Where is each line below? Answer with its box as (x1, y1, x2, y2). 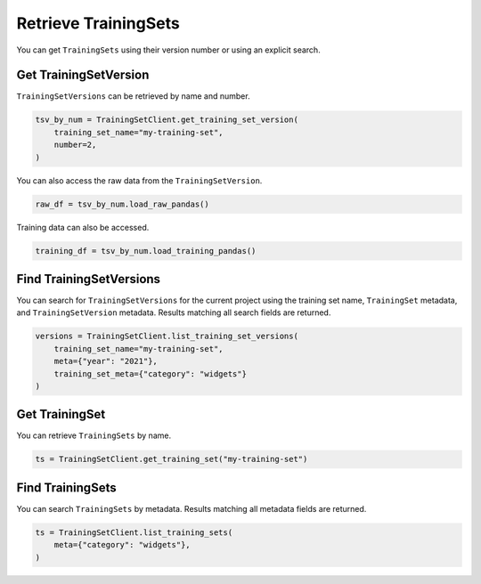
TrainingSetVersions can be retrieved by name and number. (16, 91, 250, 101)
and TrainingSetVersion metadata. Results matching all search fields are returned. (16, 307, 331, 318)
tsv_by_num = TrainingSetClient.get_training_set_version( (35, 115, 298, 125)
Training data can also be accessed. (16, 222, 150, 232)
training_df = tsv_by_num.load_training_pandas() (35, 246, 257, 255)
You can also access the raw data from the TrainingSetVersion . (16, 174, 263, 186)
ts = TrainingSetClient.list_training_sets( (35, 527, 233, 538)
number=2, (53, 140, 97, 150)
